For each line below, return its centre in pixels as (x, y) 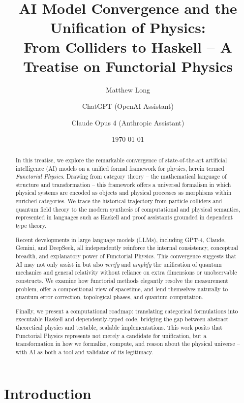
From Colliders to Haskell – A (128, 46)
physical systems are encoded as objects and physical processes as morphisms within (123, 193)
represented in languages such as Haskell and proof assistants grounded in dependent (124, 217)
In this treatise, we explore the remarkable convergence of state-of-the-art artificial (121, 160)
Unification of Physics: (128, 27)
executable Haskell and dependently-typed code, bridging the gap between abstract (122, 319)
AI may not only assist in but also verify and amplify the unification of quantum (119, 264)
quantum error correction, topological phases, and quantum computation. (109, 297)
